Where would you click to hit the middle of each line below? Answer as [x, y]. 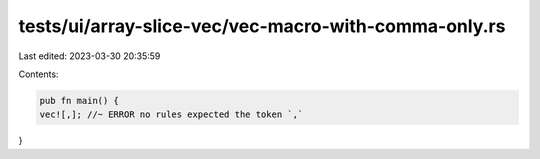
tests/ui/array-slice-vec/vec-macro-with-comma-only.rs [262, 26]
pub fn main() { [79, 100]
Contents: [38, 74]
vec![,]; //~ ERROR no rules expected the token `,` [171, 114]
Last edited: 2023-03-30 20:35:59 [89, 56]
